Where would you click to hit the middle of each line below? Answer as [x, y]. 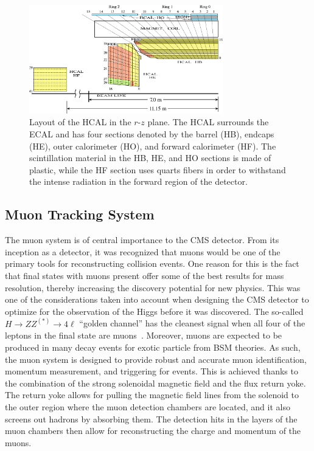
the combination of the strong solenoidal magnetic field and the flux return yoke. [155, 383]
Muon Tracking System [80, 214]
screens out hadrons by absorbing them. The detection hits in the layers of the [151, 418]
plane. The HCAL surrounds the [208, 122]
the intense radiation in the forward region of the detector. [138, 181]
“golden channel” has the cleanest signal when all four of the [192, 323]
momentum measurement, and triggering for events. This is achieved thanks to [152, 371]
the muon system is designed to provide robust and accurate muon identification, [156, 359]
